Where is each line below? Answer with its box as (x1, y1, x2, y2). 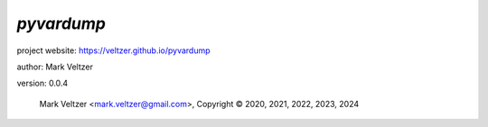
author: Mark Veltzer (16, 61, 94, 72)
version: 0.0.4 (16, 77, 69, 89)
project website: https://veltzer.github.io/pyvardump (16, 45, 211, 56)
